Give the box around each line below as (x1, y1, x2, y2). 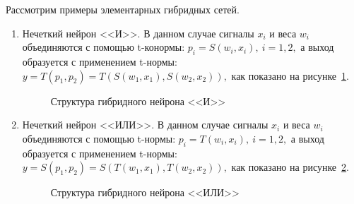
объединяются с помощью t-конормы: (22, 40, 185, 54)
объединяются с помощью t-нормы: (22, 131, 176, 145)
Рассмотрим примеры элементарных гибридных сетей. (6, 2, 240, 16)
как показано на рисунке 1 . (231, 68, 349, 83)
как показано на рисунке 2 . (231, 160, 349, 174)
